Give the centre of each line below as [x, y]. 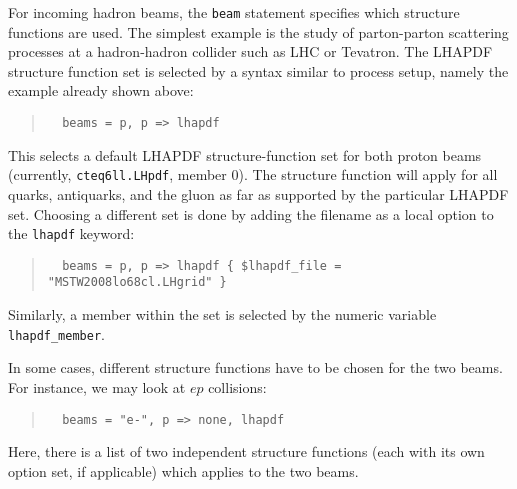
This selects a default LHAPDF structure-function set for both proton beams [245, 154]
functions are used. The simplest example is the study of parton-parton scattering [258, 31]
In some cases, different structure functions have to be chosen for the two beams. [255, 367]
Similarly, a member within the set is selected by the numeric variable [222, 314]
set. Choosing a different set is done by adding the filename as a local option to [251, 213]
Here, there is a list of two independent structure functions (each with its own [246, 451]
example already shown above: [101, 90]
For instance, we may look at [97, 386]
